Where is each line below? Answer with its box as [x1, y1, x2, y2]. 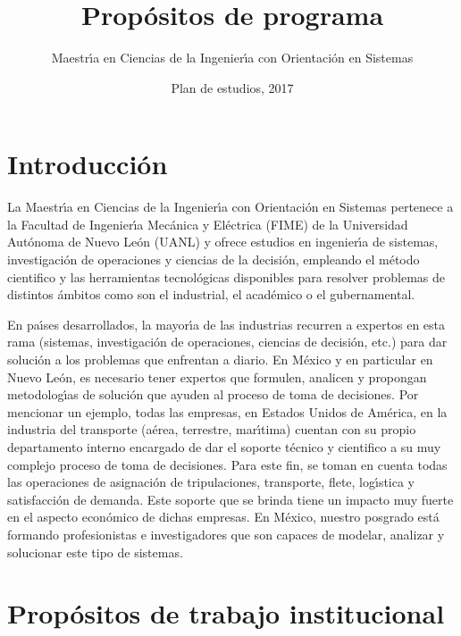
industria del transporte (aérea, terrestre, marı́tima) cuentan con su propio [7, 420, 416, 439]
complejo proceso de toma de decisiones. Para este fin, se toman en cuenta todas [7, 455, 448, 473]
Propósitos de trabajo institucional [7, 595, 445, 632]
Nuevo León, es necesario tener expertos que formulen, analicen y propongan [7, 367, 427, 386]
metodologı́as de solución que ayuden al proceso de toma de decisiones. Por [7, 385, 419, 404]
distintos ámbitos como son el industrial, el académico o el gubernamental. [7, 285, 415, 304]
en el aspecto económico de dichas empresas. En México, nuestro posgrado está [7, 507, 440, 526]
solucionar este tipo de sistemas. [7, 542, 183, 561]
